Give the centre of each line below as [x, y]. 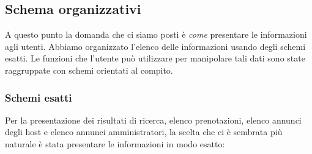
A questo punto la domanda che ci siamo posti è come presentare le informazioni [156, 34]
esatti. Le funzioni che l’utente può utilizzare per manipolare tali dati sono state [155, 58]
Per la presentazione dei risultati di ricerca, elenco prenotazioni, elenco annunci [153, 120]
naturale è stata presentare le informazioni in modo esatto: [115, 143]
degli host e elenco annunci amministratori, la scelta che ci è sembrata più [144, 132]
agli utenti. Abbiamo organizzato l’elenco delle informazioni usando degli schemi [155, 46]
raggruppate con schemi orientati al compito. [89, 70]
